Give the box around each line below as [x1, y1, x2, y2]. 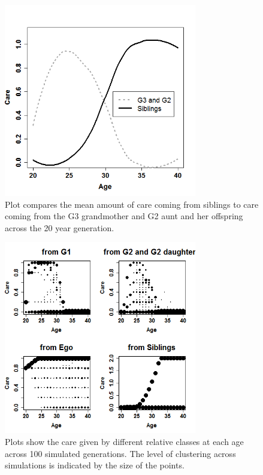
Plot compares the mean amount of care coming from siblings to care [5, 198, 259, 210]
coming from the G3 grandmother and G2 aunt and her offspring [5, 210, 243, 222]
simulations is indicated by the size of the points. [5, 459, 185, 471]
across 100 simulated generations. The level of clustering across [5, 447, 236, 459]
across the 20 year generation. [5, 221, 114, 234]
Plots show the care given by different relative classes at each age [5, 435, 244, 447]
